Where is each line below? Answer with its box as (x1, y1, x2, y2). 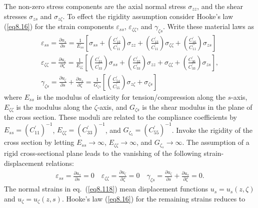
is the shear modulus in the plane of (142, 101, 252, 112)
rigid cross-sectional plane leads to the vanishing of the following (4, 148, 201, 158)
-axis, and (97, 101, 127, 112)
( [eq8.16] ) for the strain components (4, 21, 114, 32)
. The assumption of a (182, 137, 249, 147)
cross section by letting (4, 137, 74, 147)
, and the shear (197, 1, 243, 11)
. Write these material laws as (163, 21, 254, 32)
